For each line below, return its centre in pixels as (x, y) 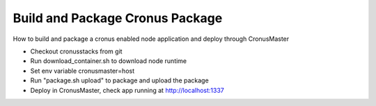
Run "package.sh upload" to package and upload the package (119, 80)
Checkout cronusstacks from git (76, 51)
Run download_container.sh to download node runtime (109, 61)
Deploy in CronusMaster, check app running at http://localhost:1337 (127, 90)
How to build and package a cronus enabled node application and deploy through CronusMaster (151, 39)
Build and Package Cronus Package (118, 18)
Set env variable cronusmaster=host (83, 71)
